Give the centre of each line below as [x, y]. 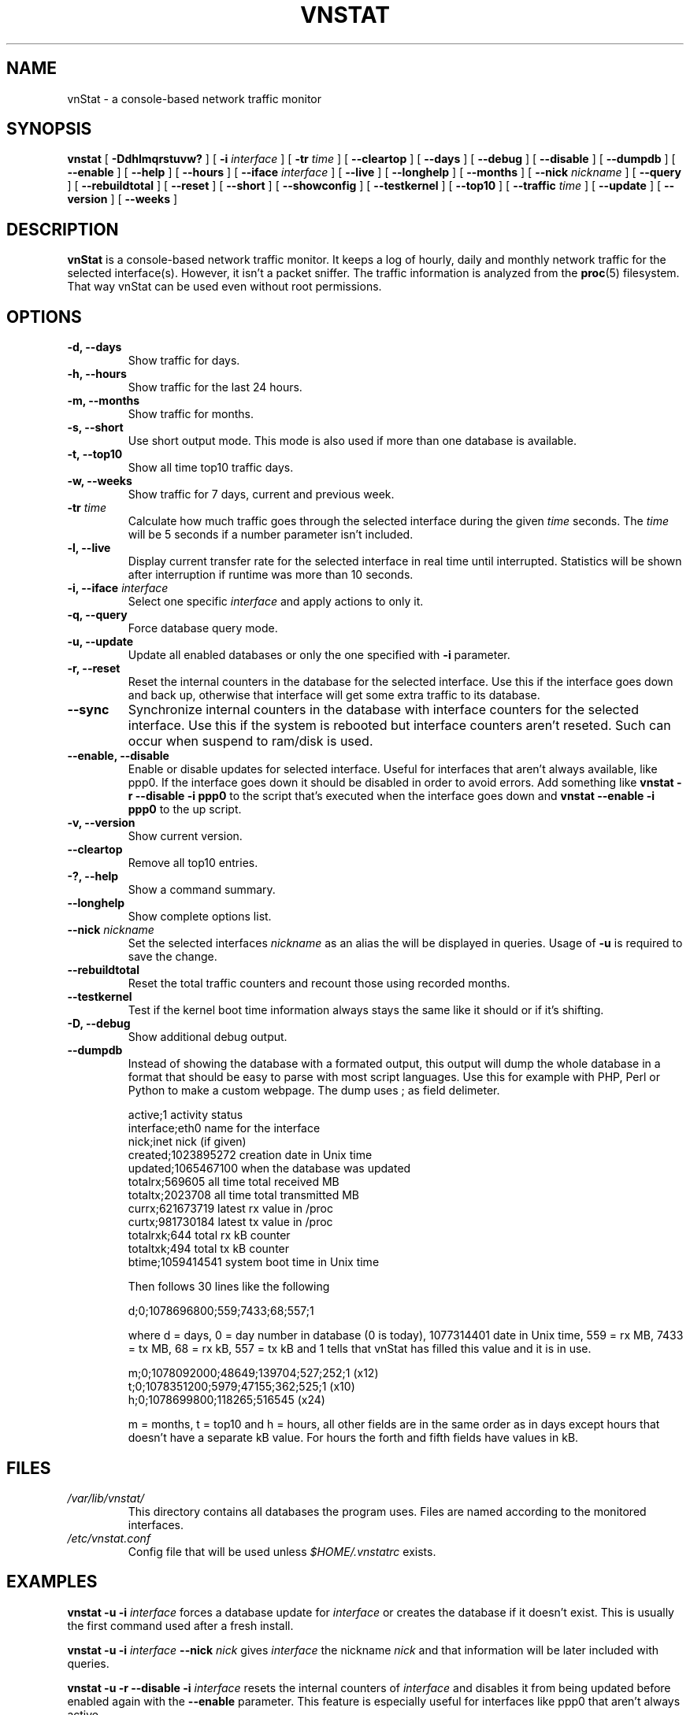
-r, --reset [94, 669]
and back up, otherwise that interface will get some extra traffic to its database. [334, 695]
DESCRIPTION [63, 229]
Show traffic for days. [184, 361]
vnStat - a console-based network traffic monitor [194, 98]
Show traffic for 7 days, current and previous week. [261, 494]
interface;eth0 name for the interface [224, 1128]
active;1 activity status [185, 1115]
